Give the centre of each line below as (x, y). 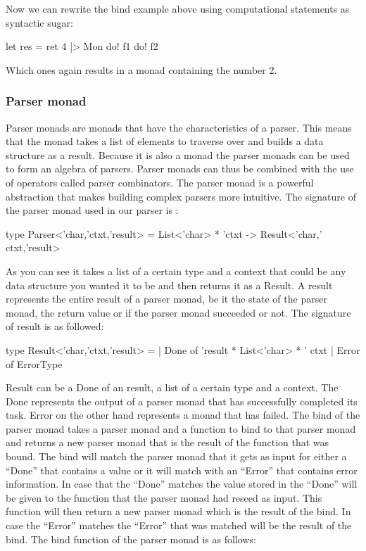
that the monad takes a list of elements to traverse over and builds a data (165, 141)
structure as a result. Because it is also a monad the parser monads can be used (178, 154)
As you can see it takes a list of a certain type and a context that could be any (176, 271)
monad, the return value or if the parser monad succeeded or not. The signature (178, 312)
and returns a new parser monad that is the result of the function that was (168, 442)
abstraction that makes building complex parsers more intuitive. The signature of (181, 196)
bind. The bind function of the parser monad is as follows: (131, 539)
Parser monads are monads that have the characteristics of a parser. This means (179, 127)
